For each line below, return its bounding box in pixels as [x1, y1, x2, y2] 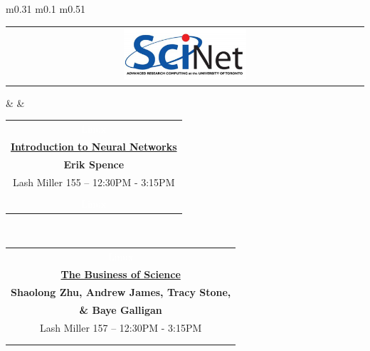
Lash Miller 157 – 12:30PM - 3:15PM [39, 320, 202, 335]
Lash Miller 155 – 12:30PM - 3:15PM [13, 174, 175, 189]
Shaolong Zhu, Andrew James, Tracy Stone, [11, 284, 231, 299]
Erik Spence [63, 156, 125, 171]
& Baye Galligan [79, 302, 162, 317]
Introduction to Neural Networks [11, 138, 177, 153]
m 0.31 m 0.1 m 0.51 [6, 1, 86, 16]
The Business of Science [60, 267, 181, 281]
